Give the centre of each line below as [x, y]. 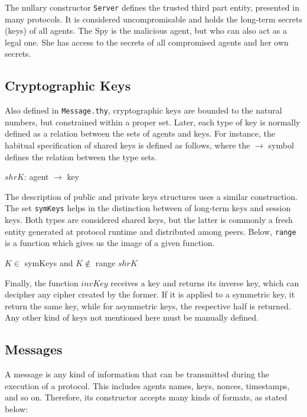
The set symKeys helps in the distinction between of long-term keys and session [148, 208]
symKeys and [49, 262]
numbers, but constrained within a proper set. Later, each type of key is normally [153, 122]
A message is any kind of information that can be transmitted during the [137, 374]
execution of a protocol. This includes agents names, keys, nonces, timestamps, [147, 385]
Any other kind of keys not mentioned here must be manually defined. [132, 317]
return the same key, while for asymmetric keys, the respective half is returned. [148, 306]
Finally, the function [42, 282]
